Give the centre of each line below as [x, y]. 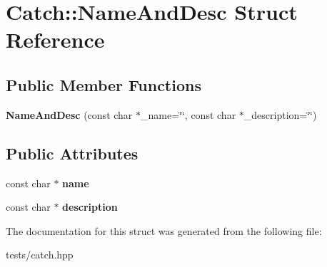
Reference [55, 40]
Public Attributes [72, 153]
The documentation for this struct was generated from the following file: [164, 230]
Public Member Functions [104, 84]
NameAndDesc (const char [69, 114]
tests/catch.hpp [40, 255]
